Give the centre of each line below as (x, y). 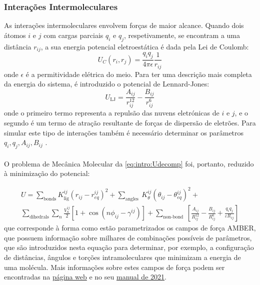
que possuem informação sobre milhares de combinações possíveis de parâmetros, (128, 237)
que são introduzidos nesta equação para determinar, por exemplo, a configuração (129, 247)
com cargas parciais (73, 35)
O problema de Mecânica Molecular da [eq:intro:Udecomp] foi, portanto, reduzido (129, 163)
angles (132, 199)
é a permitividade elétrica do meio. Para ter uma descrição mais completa (139, 74)
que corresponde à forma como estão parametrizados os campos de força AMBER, (130, 228)
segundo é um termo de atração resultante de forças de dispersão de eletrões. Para (130, 122)
